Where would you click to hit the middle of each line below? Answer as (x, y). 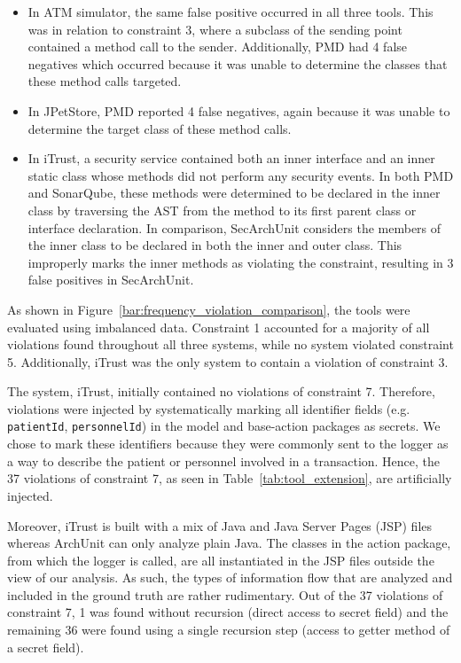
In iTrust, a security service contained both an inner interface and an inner (231, 158)
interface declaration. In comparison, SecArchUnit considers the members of (234, 227)
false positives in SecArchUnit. (111, 280)
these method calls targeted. (105, 81)
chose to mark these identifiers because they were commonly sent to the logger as (228, 444)
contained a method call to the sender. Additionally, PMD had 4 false (218, 47)
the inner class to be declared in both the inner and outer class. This (215, 245)
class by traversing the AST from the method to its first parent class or (222, 210)
